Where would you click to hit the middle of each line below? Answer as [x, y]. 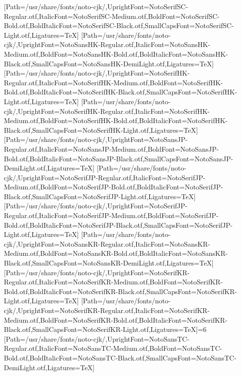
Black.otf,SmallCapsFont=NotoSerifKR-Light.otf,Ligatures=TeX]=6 [105, 329]
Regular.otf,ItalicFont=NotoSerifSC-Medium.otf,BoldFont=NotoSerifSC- [112, 16]
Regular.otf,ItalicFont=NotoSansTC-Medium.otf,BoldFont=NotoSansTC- [113, 348]
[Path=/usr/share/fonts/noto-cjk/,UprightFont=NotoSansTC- [97, 338]
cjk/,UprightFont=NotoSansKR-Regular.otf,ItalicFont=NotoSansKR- [107, 243]
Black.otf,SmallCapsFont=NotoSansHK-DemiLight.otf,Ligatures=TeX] [109, 63]
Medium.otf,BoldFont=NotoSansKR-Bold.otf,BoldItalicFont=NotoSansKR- [116, 253]
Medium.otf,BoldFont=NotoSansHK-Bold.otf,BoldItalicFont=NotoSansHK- [116, 54]
